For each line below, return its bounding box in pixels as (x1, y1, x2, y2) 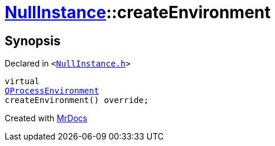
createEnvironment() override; (5, 95, 149, 105)
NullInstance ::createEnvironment (5, 2, 271, 22)
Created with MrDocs (5, 113, 88, 124)
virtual (5, 77, 40, 87)
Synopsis (5, 33, 61, 48)
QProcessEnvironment (5, 86, 100, 96)
